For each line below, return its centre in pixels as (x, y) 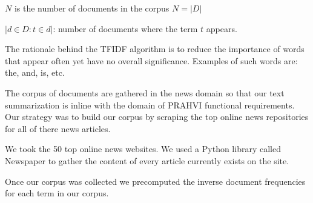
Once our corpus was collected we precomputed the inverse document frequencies (155, 181)
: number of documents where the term (125, 28)
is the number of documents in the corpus (92, 8)
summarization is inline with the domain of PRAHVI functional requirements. (150, 105)
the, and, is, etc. (35, 72)
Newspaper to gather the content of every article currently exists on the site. (147, 160)
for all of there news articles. (58, 128)
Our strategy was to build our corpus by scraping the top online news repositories (157, 117)
